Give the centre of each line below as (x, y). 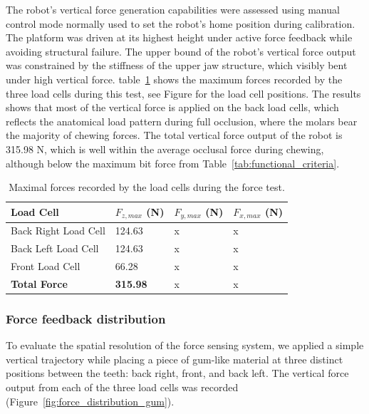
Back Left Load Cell (55, 248)
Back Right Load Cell (58, 231)
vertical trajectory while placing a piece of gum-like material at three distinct (175, 359)
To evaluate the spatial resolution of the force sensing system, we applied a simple (185, 345)
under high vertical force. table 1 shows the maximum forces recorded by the (174, 79)
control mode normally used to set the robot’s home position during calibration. (181, 23)
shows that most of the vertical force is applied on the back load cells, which (172, 107)
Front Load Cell (46, 266)
